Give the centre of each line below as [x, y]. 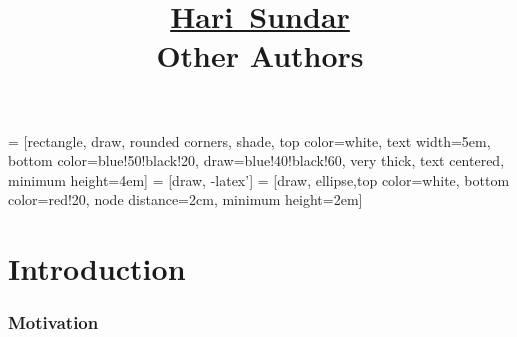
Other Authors [260, 55]
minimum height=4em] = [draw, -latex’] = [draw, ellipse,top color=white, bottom [259, 179]
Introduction [97, 268]
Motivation [53, 322]
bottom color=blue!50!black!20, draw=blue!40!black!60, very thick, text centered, [256, 160]
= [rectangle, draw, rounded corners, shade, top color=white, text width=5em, [249, 140]
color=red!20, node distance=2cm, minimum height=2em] [185, 199]
